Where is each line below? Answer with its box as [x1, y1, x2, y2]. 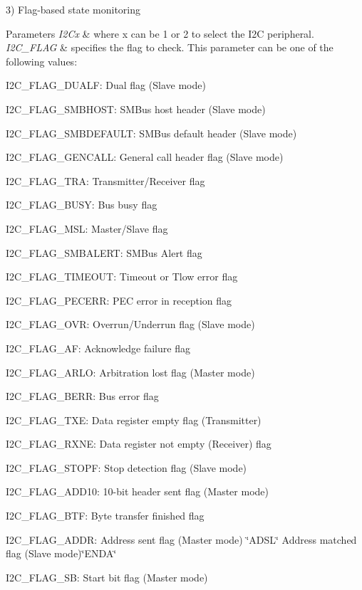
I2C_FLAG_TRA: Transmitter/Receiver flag [6, 173, 205, 188]
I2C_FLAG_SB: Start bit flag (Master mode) [6, 569, 208, 584]
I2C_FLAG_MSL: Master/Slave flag [6, 221, 168, 236]
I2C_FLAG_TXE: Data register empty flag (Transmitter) [6, 412, 262, 427]
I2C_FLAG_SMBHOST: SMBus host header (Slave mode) [6, 101, 266, 116]
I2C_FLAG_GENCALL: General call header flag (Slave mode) [6, 149, 284, 164]
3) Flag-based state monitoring [6, 2, 140, 16]
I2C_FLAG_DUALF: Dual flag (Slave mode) [6, 78, 206, 93]
